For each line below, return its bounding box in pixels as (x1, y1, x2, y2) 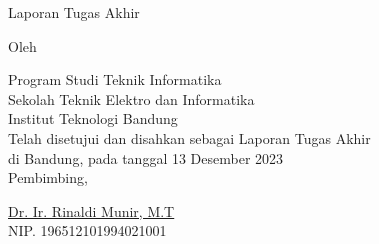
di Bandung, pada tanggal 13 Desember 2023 (8, 147, 284, 168)
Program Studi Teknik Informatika (8, 69, 222, 90)
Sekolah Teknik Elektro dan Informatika (8, 88, 255, 109)
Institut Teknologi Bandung (8, 108, 178, 129)
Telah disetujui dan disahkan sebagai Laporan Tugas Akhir (8, 127, 371, 148)
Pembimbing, (8, 167, 88, 188)
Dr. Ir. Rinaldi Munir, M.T (8, 200, 175, 221)
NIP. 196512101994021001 (8, 220, 167, 241)
